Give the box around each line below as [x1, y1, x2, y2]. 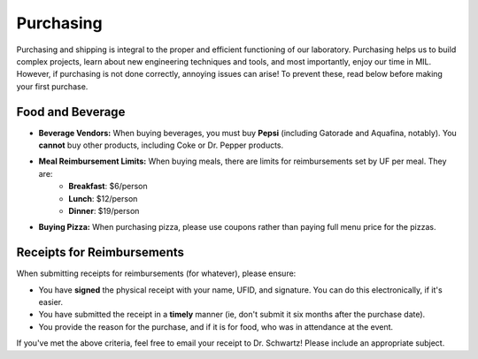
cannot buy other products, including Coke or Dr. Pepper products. [38, 140, 284, 150]
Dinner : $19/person [68, 205, 140, 216]
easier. [38, 297, 64, 308]
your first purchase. [16, 80, 89, 92]
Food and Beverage [16, 104, 126, 119]
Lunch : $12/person [68, 193, 138, 203]
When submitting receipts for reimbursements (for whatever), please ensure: [16, 268, 297, 279]
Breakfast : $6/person [68, 181, 148, 192]
